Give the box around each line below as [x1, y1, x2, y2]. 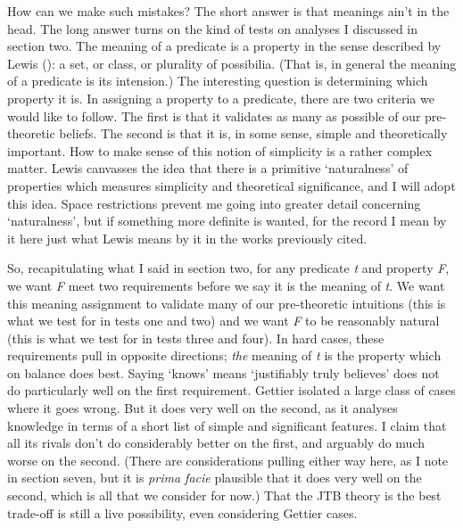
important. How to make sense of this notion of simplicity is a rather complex [7, 141, 433, 160]
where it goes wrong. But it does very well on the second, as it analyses [7, 399, 398, 417]
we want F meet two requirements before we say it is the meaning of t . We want [7, 276, 445, 294]
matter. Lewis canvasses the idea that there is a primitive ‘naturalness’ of [7, 159, 409, 177]
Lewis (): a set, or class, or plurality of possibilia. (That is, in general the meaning [7, 54, 457, 72]
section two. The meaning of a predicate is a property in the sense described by [7, 37, 442, 55]
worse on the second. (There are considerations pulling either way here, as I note [7, 450, 449, 469]
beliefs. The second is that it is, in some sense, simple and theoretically [59, 124, 448, 143]
